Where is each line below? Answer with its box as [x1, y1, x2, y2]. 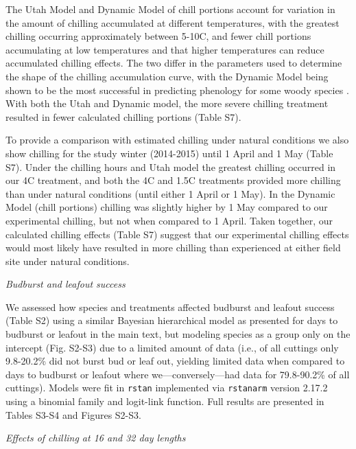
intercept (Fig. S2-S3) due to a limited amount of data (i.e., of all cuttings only [5, 340, 339, 354]
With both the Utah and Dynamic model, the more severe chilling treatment [5, 96, 329, 111]
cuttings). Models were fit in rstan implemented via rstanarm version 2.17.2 [5, 380, 328, 395]
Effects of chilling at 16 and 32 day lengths [5, 430, 186, 445]
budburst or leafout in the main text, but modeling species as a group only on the [5, 327, 351, 341]
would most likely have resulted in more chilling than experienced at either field [5, 240, 341, 255]
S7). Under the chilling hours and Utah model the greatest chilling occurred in [5, 159, 336, 174]
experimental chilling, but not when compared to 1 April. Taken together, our [5, 213, 333, 227]
